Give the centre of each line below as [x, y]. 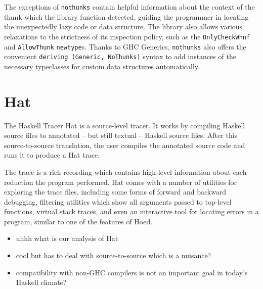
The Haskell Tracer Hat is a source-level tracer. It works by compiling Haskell [125, 125]
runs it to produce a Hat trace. [52, 155]
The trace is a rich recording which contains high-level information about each [125, 172]
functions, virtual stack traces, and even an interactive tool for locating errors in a [131, 211]
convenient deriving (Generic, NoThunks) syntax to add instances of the [120, 56]
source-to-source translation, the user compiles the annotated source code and [125, 145]
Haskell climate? [41, 282]
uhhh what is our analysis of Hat [67, 238]
